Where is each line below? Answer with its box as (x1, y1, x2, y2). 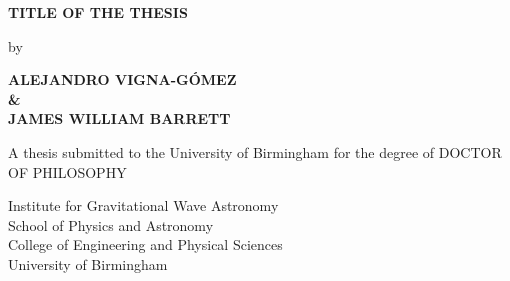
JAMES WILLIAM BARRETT (8, 108, 231, 129)
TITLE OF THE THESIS (8, 2, 188, 22)
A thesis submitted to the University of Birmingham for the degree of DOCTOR (8, 141, 502, 162)
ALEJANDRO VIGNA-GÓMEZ (8, 69, 237, 90)
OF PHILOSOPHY (8, 161, 127, 182)
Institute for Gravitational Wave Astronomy (8, 195, 279, 216)
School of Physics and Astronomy (8, 214, 214, 235)
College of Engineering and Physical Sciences (8, 234, 283, 255)
